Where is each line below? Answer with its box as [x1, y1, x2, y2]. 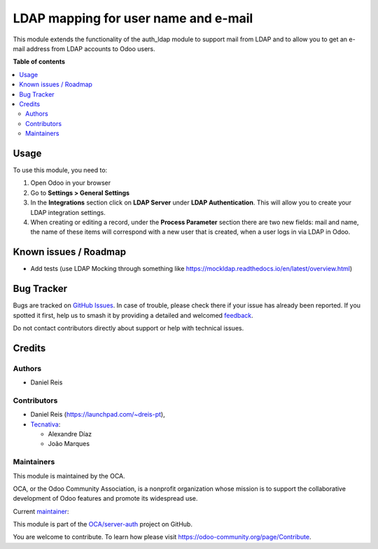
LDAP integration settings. [30, 208, 106, 216]
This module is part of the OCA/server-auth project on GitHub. [13, 520, 192, 529]
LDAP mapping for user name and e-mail [13, 11, 253, 26]
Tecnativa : [30, 420, 61, 429]
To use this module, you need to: [13, 165, 108, 174]
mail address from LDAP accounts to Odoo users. [13, 44, 155, 53]
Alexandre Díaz [48, 429, 92, 438]
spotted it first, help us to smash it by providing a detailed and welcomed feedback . [13, 311, 253, 319]
